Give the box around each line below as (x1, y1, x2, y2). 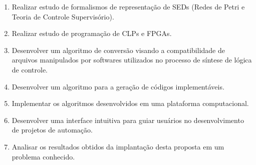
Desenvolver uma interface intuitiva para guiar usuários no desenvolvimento (12, 114, 244, 125)
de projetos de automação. (12, 124, 93, 135)
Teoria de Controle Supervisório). (12, 11, 114, 21)
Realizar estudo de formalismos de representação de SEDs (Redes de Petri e (12, 1, 245, 11)
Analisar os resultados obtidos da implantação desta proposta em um (12, 141, 224, 151)
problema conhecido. (12, 151, 75, 161)
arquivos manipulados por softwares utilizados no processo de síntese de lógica (12, 54, 252, 65)
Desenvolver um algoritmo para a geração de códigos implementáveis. (12, 81, 224, 91)
